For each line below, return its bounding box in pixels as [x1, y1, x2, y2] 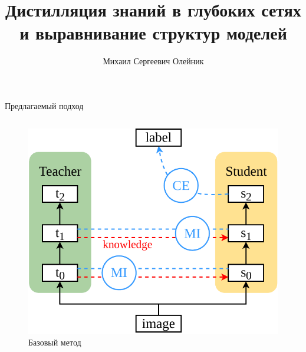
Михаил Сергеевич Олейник [103, 55, 204, 67]
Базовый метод [28, 336, 81, 348]
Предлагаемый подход [5, 99, 84, 111]
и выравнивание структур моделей [19, 21, 287, 45]
